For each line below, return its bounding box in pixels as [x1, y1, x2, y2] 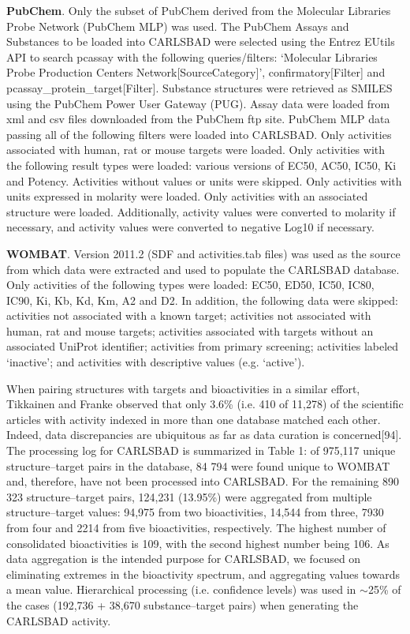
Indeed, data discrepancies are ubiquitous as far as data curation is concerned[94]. [6, 426, 402, 443]
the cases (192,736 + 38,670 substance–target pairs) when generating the [6, 596, 359, 613]
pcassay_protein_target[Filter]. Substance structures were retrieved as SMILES [6, 79, 393, 96]
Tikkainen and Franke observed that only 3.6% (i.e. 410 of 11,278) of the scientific [6, 396, 404, 412]
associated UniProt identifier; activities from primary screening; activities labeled [6, 338, 399, 355]
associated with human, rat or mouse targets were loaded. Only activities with [6, 141, 386, 158]
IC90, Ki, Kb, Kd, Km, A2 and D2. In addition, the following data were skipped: [6, 291, 398, 308]
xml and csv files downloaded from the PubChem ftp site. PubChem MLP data [6, 111, 390, 127]
